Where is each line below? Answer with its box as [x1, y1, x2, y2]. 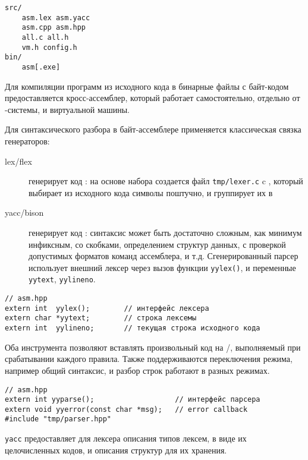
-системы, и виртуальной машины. [5, 103, 130, 115]
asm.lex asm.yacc [21, 13, 90, 22]
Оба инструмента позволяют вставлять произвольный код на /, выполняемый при [5, 341, 301, 353]
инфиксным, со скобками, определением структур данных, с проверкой [29, 238, 286, 250]
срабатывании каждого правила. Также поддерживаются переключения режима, [5, 352, 293, 365]
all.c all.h [21, 33, 69, 42]
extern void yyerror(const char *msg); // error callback [5, 405, 248, 414]
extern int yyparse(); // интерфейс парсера [5, 395, 260, 404]
